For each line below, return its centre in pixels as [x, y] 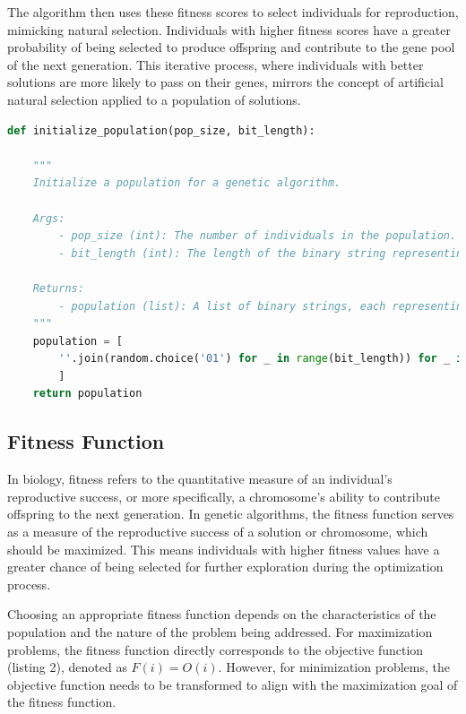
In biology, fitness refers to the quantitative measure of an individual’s [200, 479]
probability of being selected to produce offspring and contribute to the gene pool [231, 47]
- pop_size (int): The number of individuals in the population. [258, 236]
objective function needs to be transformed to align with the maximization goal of [233, 684]
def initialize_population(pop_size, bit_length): [161, 130]
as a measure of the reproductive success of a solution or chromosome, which [218, 532]
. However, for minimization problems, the [334, 667]
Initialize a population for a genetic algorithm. [187, 183]
